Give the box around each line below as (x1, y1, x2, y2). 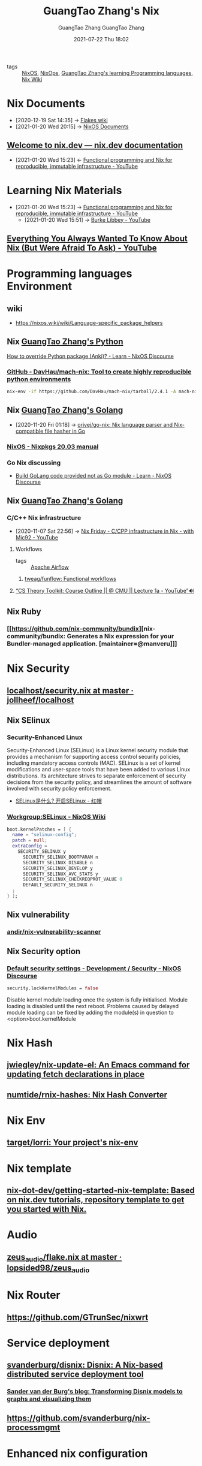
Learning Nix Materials (7, 183, 122, 197)
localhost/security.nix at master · (7, 685, 134, 696)
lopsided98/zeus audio (7, 1263, 90, 1274)
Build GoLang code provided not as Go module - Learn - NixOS (15, 472, 172, 479)
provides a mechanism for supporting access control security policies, (7, 753, 181, 761)
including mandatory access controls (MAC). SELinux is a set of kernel (7, 759, 181, 767)
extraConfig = (12, 843, 47, 849)
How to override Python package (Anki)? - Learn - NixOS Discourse (7, 352, 174, 360)
